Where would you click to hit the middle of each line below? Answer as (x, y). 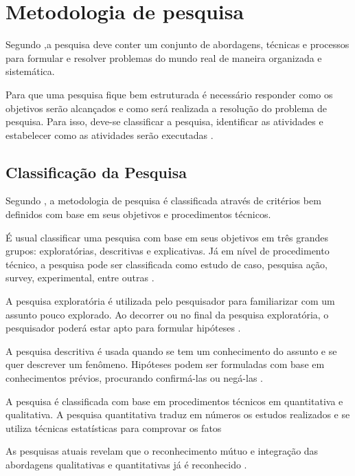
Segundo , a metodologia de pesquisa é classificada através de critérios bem (163, 201)
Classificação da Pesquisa (96, 172)
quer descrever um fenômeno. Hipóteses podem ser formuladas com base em (165, 364)
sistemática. (30, 71)
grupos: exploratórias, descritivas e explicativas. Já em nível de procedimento (168, 251)
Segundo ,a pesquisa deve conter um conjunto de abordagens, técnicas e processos (177, 44)
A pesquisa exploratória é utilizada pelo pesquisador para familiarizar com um (170, 301)
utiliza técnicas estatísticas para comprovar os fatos (114, 428)
